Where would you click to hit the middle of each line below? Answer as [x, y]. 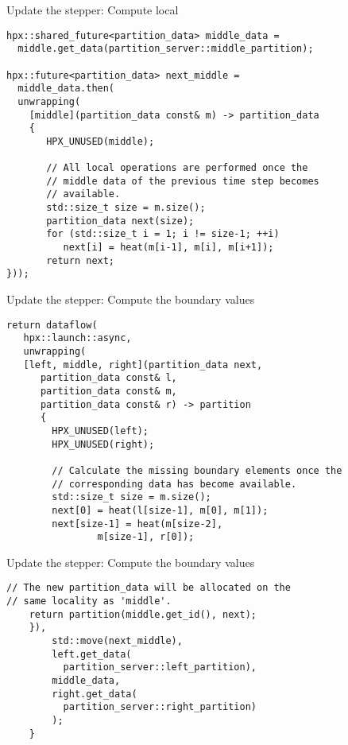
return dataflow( [52, 325]
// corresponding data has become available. [174, 484]
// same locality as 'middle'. [89, 601]
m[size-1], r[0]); [146, 537]
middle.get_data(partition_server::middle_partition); [166, 49]
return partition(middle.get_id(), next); [143, 614]
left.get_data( [92, 654]
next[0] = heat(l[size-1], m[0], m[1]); [160, 510]
